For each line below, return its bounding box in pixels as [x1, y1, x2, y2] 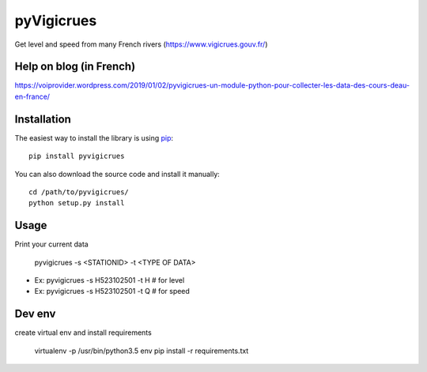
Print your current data [14, 239, 89, 249]
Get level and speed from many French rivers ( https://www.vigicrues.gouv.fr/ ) [14, 39, 268, 49]
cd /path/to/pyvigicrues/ [28, 187, 130, 197]
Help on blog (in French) [14, 60, 136, 73]
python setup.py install [28, 198, 125, 208]
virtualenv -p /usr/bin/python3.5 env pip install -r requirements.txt [34, 346, 249, 355]
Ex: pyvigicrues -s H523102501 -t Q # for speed [34, 287, 190, 296]
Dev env [14, 307, 56, 321]
